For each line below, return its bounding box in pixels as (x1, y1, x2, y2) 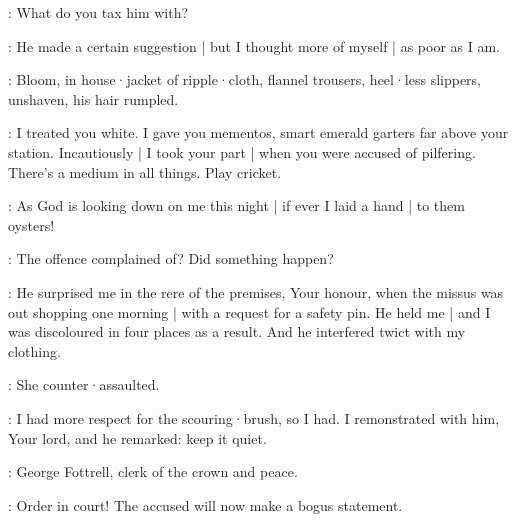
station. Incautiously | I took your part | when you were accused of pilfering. (8, 141, 476, 162)
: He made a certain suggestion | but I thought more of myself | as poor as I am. (8, 35, 501, 56)
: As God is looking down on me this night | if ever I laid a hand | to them (8, 195, 465, 216)
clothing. (8, 340, 61, 361)
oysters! (8, 214, 55, 235)
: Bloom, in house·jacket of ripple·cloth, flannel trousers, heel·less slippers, (8, 69, 482, 90)
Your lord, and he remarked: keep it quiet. (8, 427, 267, 448)
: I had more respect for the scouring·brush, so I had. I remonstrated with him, (8, 407, 500, 428)
